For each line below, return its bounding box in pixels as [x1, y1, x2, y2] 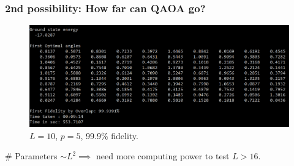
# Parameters [5, 150, 58, 162]
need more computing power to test [96, 150, 230, 162]
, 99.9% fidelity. [80, 129, 138, 142]
